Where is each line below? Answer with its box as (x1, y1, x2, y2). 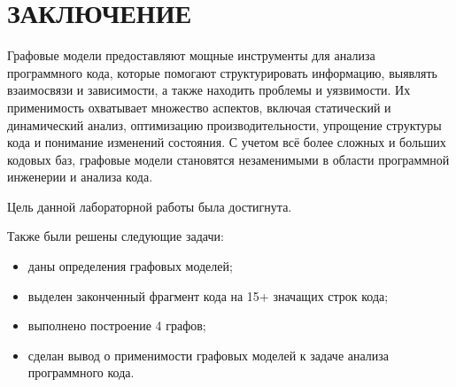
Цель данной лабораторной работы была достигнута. (7, 197, 292, 215)
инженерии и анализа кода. (7, 167, 153, 186)
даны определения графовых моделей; (27, 257, 233, 275)
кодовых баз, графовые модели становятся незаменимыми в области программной (7, 150, 450, 168)
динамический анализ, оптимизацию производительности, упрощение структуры (7, 115, 442, 134)
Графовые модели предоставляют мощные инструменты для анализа (7, 46, 375, 65)
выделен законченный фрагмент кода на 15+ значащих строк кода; (27, 286, 389, 305)
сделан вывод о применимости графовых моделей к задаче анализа (27, 345, 390, 364)
